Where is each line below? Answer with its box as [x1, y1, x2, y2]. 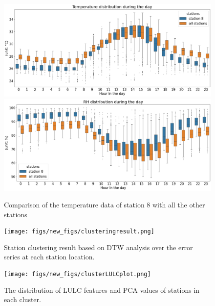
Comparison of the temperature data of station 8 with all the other [4, 199, 205, 209]
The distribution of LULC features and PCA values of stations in [4, 284, 200, 295]
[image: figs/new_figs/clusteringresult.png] [4, 228, 154, 235]
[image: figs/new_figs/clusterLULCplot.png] [4, 271, 151, 278]
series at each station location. [4, 252, 95, 262]
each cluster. [4, 294, 41, 305]
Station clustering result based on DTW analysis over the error [4, 242, 193, 252]
